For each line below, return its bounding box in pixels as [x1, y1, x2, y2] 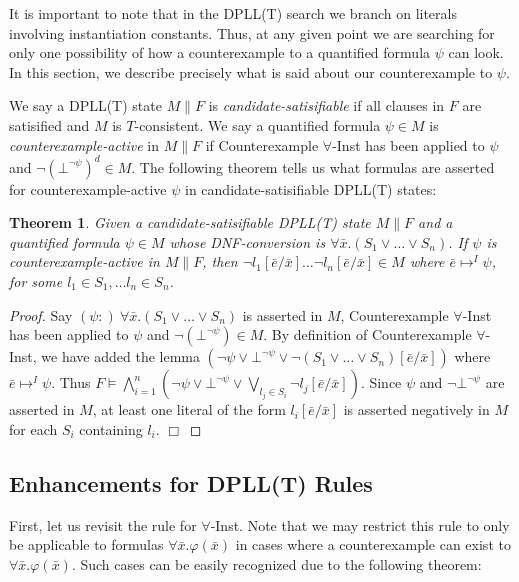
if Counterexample [205, 134, 319, 155]
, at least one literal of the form [92, 399, 286, 420]
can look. [448, 42, 504, 63]
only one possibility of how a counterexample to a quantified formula [9, 42, 431, 63]
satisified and [9, 114, 90, 135]
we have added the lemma [41, 346, 200, 367]
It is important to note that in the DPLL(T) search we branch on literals [9, 3, 457, 23]
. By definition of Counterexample [263, 324, 472, 345]
